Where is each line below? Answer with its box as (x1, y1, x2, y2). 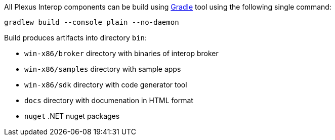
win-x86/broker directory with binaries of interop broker (24, 49, 219, 58)
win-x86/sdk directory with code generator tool (24, 80, 187, 89)
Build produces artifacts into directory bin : (4, 33, 147, 42)
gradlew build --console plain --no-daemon (4, 18, 179, 26)
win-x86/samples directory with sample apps (24, 65, 181, 73)
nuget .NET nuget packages (24, 112, 120, 120)
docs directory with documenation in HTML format (24, 96, 193, 105)
